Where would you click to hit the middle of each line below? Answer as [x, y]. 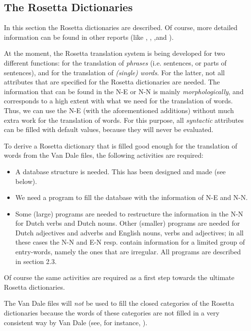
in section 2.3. [36, 261]
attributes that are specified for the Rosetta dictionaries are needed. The [112, 82]
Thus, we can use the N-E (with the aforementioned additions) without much [119, 110]
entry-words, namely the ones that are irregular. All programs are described [128, 252]
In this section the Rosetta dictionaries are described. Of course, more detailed [121, 27]
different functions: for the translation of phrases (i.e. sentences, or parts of [115, 62]
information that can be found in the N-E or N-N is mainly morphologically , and [124, 91]
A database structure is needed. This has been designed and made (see [120, 171]
